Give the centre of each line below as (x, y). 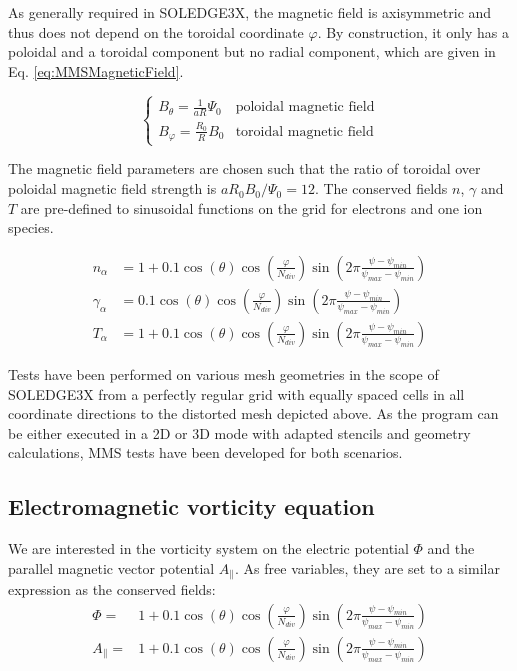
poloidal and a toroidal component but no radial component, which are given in (252, 51)
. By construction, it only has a (413, 31)
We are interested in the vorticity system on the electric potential (208, 548)
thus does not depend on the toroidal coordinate (156, 31)
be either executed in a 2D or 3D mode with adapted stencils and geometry (239, 432)
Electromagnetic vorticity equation (191, 506)
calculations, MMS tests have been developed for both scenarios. (205, 452)
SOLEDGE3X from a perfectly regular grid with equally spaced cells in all (236, 393)
